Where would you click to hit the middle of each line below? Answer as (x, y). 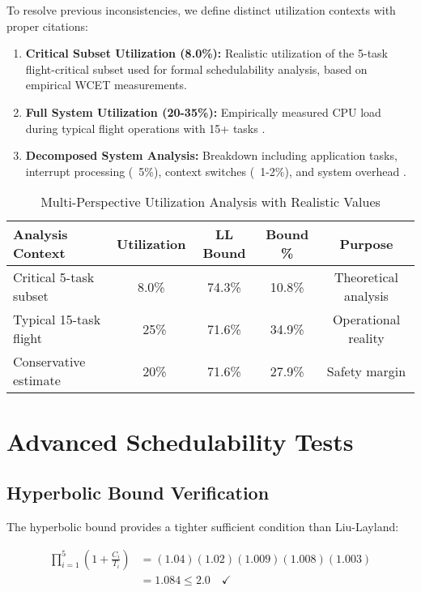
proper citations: (47, 26)
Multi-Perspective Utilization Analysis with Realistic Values (210, 202)
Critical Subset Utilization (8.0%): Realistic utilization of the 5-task (207, 53)
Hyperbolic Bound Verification (138, 493)
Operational (366, 320)
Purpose (366, 243)
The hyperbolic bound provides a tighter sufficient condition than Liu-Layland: (203, 526)
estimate (37, 380)
